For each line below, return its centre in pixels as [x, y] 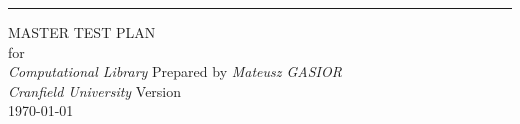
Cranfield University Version [95, 90]
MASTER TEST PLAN [82, 32]
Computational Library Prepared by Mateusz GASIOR [175, 71]
